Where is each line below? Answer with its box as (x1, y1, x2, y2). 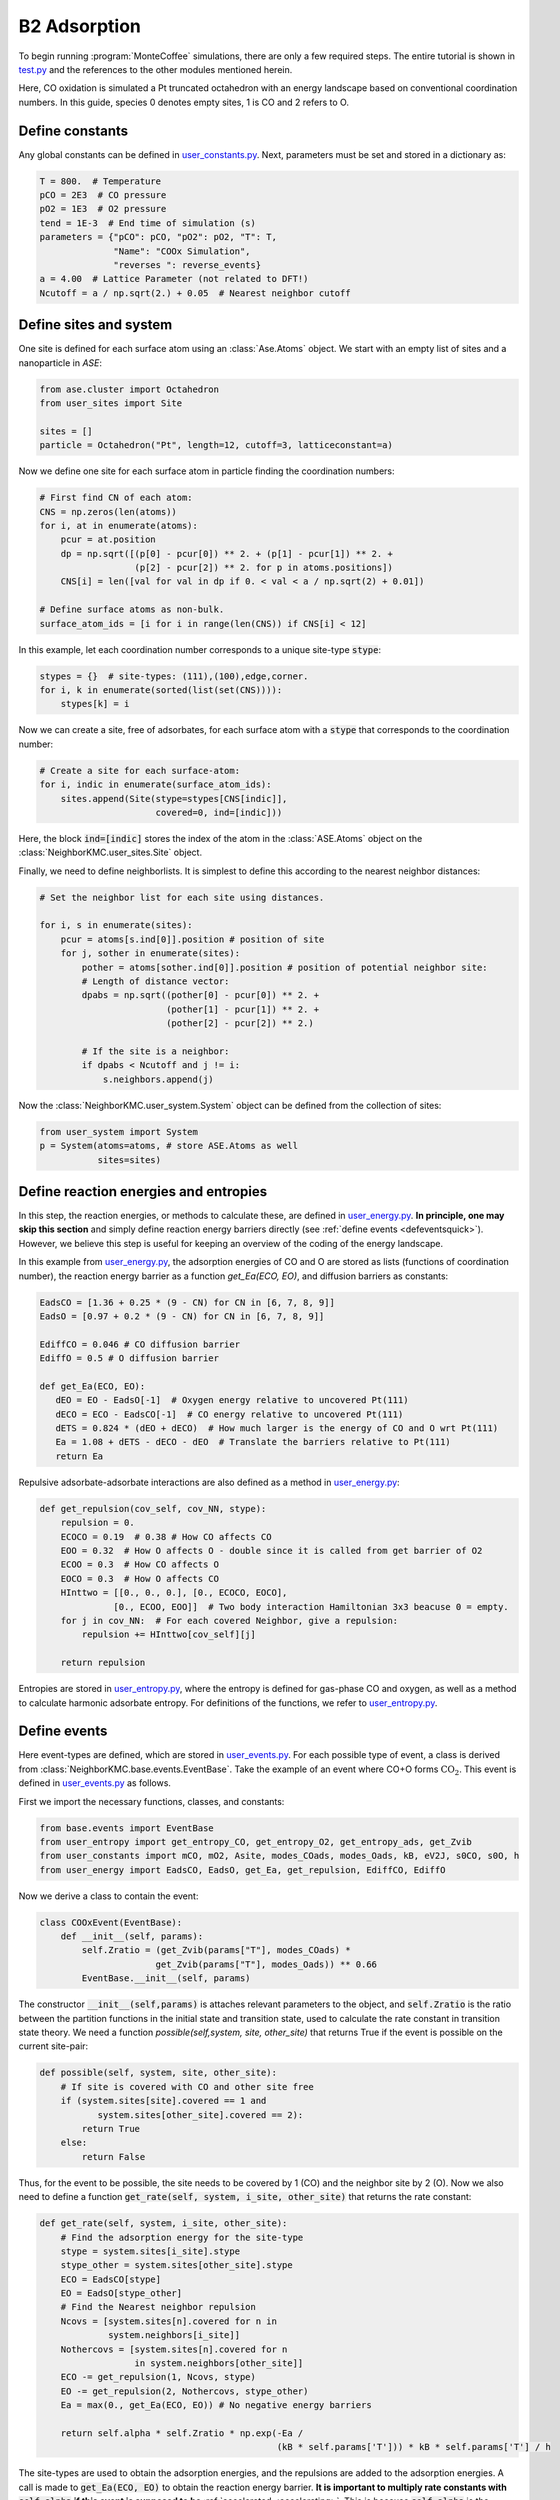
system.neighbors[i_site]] (108, 2330, 240, 2341)
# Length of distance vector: (81, 976, 230, 987)
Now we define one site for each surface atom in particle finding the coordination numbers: (18, 465, 395, 477)
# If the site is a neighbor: (81, 1045, 230, 1057)
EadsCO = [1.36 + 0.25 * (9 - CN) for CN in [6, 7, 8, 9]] (39, 1296, 335, 1308)
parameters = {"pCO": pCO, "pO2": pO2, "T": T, (39, 231, 277, 243)
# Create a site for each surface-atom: (39, 765, 240, 776)
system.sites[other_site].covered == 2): (97, 2109, 304, 2120)
